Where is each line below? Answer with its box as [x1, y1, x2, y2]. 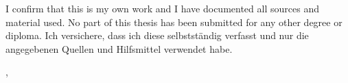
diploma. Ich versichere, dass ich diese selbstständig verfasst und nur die [5, 28, 309, 43]
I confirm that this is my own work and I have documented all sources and [5, 1, 319, 15]
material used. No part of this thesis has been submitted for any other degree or [5, 14, 343, 29]
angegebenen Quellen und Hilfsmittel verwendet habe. [5, 41, 233, 56]
